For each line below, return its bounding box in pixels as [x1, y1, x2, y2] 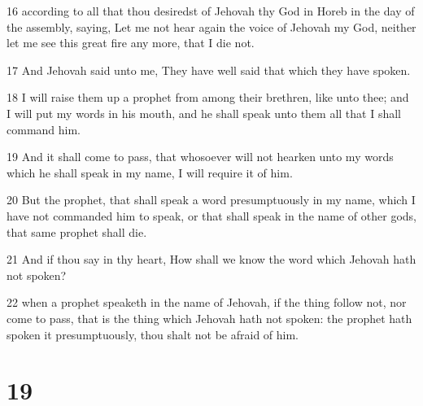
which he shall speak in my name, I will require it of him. [7, 164, 293, 181]
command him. [7, 120, 81, 138]
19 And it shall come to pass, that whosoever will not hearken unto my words [7, 148, 394, 165]
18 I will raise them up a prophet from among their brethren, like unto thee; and [7, 89, 409, 106]
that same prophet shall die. [7, 223, 147, 240]
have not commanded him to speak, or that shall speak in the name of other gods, [7, 207, 416, 224]
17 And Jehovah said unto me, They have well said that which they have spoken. [7, 61, 411, 78]
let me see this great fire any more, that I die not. [7, 34, 255, 51]
